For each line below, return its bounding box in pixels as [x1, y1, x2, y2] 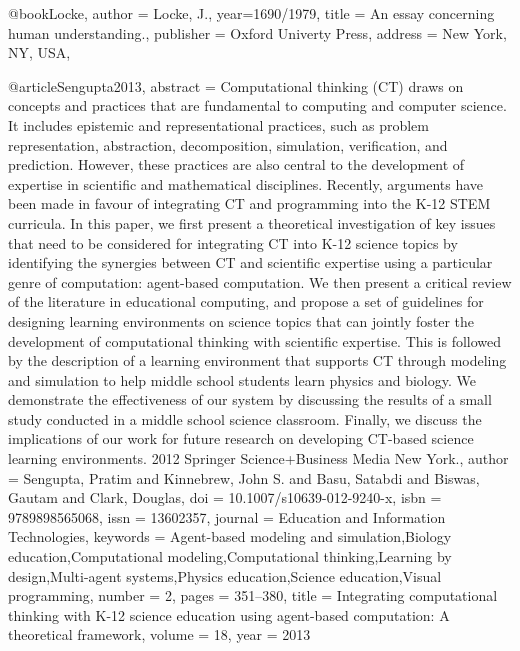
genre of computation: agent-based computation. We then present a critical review [8, 271, 512, 292]
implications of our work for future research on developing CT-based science [8, 428, 474, 449]
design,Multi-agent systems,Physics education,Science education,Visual [8, 565, 442, 586]
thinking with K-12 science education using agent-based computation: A [8, 604, 450, 625]
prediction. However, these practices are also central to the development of [8, 154, 465, 175]
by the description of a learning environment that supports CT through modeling [8, 350, 507, 371]
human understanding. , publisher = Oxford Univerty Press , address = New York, [8, 22, 507, 43]
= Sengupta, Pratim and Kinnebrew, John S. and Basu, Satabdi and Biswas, [8, 467, 480, 488]
